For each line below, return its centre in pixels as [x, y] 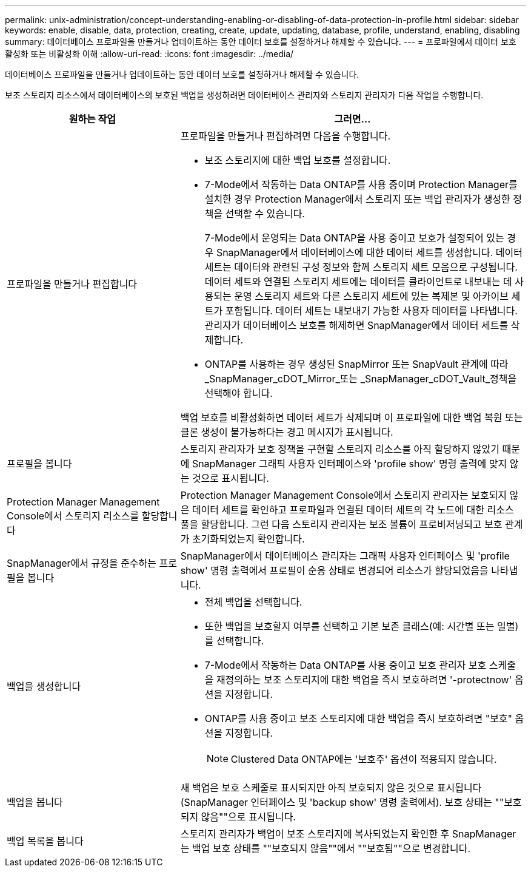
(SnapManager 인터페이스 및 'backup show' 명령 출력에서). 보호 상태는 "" [342, 802]
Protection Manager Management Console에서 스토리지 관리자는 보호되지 [344, 495]
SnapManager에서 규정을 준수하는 [82, 563]
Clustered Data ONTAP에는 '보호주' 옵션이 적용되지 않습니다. [364, 759]
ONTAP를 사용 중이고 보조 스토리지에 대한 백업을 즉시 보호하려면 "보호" [359, 718]
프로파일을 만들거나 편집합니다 [72, 284]
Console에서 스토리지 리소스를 [73, 516]
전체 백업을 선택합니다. [253, 602]
